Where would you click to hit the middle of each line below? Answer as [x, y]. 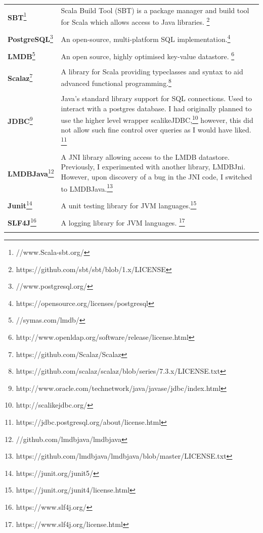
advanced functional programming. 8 [116, 82]
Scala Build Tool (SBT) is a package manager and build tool [155, 10]
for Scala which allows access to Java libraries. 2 [135, 21]
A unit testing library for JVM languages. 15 [129, 205]
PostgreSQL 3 [30, 38]
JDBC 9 [20, 120]
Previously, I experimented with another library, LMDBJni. [153, 167]
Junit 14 [20, 205]
